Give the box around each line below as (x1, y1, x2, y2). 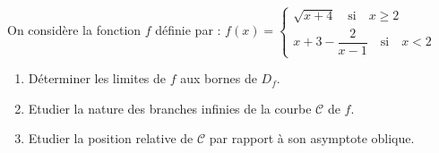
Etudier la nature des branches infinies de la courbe (28, 98, 312, 117)
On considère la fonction (7, 21, 142, 39)
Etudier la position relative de (28, 129, 194, 148)
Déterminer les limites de (28, 69, 167, 88)
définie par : (155, 21, 221, 39)
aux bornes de (180, 69, 257, 88)
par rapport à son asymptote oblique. (209, 129, 415, 148)
